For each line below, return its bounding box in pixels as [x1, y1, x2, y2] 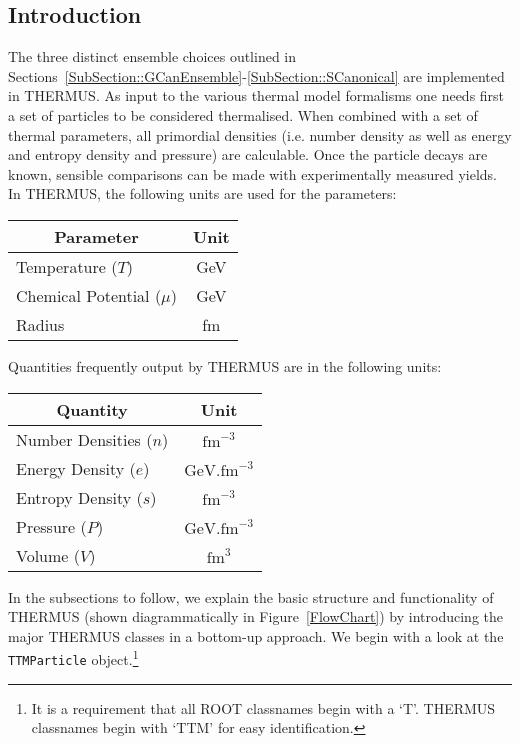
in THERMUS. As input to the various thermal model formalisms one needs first [8, 85, 505, 106]
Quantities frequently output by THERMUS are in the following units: [8, 355, 442, 376]
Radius [16, 312, 65, 336]
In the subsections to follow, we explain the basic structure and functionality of [8, 586, 494, 607]
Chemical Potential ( [16, 283, 162, 307]
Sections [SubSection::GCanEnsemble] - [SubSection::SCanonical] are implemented [8, 65, 505, 86]
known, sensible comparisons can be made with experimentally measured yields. [8, 163, 498, 184]
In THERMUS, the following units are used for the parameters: [8, 183, 397, 204]
